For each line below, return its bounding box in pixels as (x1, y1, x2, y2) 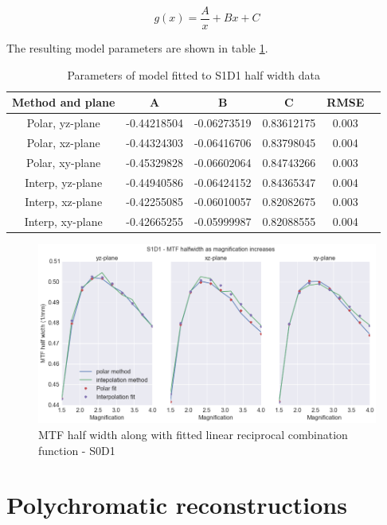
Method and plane (12, 94, 115, 111)
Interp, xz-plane (25, 193, 103, 210)
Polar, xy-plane (26, 154, 101, 170)
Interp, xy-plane (24, 213, 103, 230)
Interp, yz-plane (25, 173, 103, 190)
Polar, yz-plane (26, 115, 100, 131)
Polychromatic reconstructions (6, 488, 347, 521)
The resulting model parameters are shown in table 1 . (6, 40, 268, 56)
